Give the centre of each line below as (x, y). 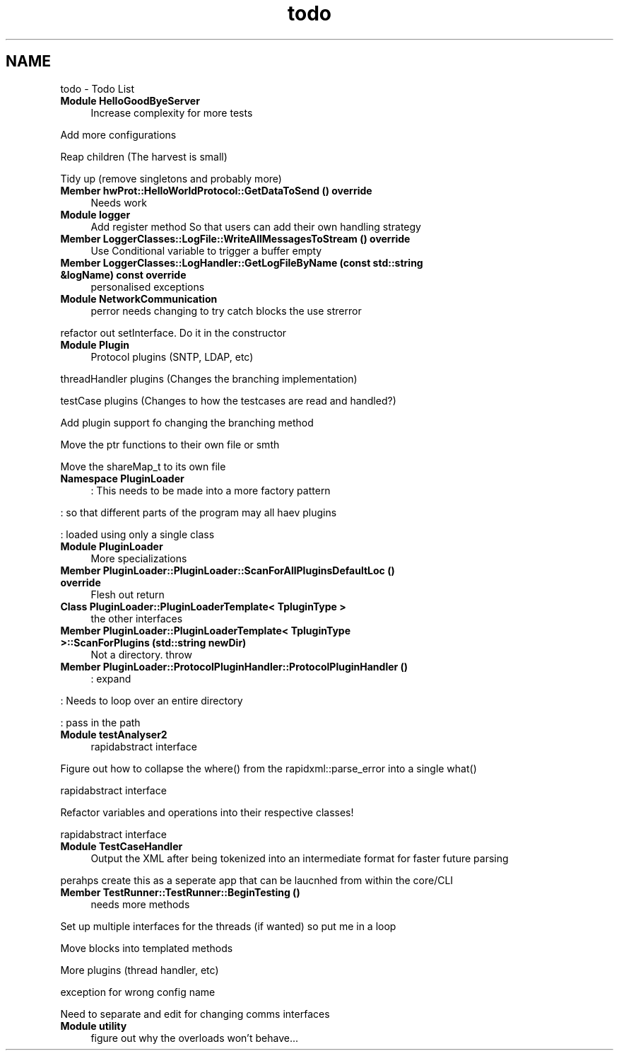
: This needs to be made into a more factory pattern (211, 490)
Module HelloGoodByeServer (130, 100)
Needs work (119, 202)
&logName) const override (123, 274)
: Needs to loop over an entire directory (152, 700)
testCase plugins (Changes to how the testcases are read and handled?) (228, 400)
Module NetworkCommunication (139, 298)
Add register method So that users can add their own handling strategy (256, 226)
